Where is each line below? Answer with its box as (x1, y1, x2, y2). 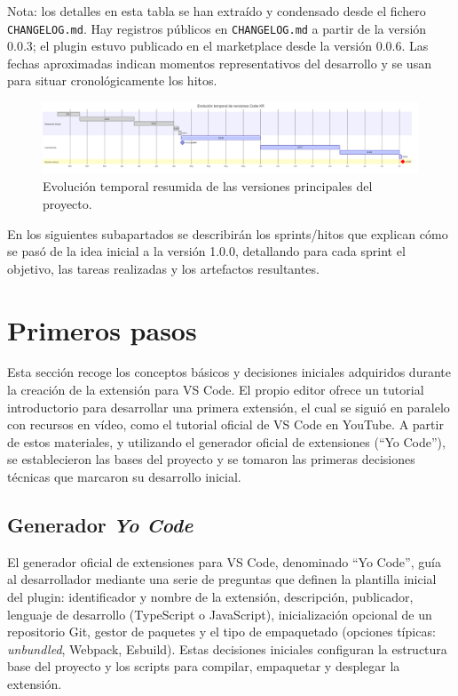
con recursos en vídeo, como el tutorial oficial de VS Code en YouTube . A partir (7, 415, 444, 434)
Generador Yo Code (7, 511, 193, 538)
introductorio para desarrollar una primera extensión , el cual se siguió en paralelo (7, 397, 450, 416)
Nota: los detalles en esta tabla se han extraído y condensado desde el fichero (7, 2, 426, 20)
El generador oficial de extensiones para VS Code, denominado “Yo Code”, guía (7, 552, 441, 571)
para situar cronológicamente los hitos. (7, 71, 217, 90)
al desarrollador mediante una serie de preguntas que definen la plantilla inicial (7, 570, 437, 588)
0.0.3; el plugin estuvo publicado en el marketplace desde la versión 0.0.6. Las (7, 36, 429, 55)
